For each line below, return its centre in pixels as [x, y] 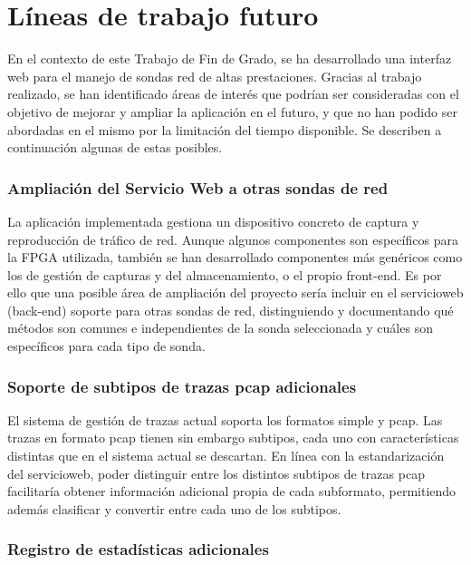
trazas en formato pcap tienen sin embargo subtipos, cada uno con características [233, 438]
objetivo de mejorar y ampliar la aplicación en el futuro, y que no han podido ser [232, 111]
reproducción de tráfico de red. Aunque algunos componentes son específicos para [233, 239]
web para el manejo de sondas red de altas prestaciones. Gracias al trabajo [215, 76]
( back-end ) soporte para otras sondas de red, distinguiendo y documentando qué [231, 310]
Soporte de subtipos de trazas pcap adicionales [182, 386]
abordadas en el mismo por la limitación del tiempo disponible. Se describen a [225, 129]
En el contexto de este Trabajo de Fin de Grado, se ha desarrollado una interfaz [230, 58]
